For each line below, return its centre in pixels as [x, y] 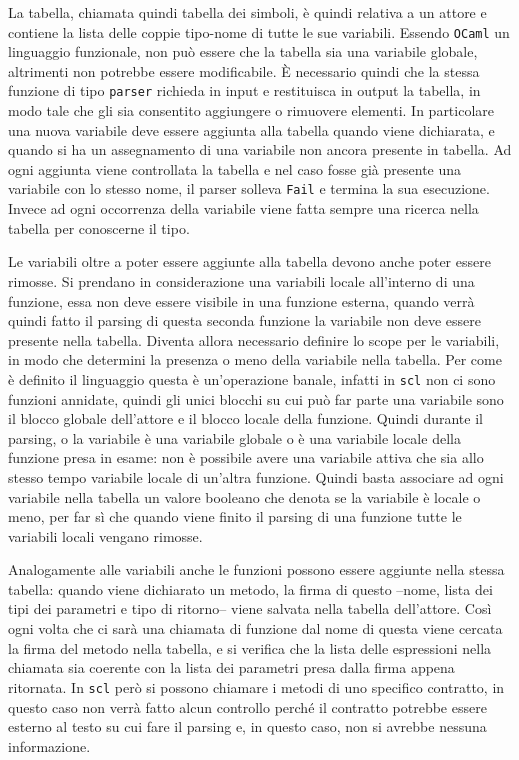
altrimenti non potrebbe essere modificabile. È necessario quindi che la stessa [244, 70]
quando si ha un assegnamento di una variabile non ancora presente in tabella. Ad [260, 149]
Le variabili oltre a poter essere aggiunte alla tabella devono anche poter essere [249, 261]
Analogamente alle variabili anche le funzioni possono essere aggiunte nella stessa [256, 569]
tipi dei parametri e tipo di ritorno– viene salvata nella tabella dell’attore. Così [250, 608]
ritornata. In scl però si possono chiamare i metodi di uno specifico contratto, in [256, 686]
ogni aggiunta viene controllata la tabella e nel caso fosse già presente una [235, 168]
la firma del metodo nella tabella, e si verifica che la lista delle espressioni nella [250, 647]
